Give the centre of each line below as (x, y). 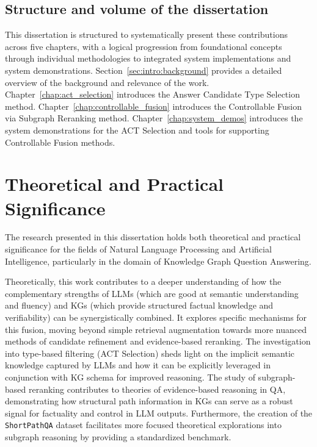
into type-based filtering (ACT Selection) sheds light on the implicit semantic (150, 353)
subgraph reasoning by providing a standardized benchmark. (118, 437)
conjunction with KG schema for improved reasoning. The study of (130, 377)
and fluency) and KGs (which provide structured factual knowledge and (139, 305)
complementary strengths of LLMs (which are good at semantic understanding (152, 293)
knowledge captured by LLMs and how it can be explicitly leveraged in (138, 365)
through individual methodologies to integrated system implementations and (148, 58)
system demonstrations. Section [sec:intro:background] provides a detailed (144, 70)
